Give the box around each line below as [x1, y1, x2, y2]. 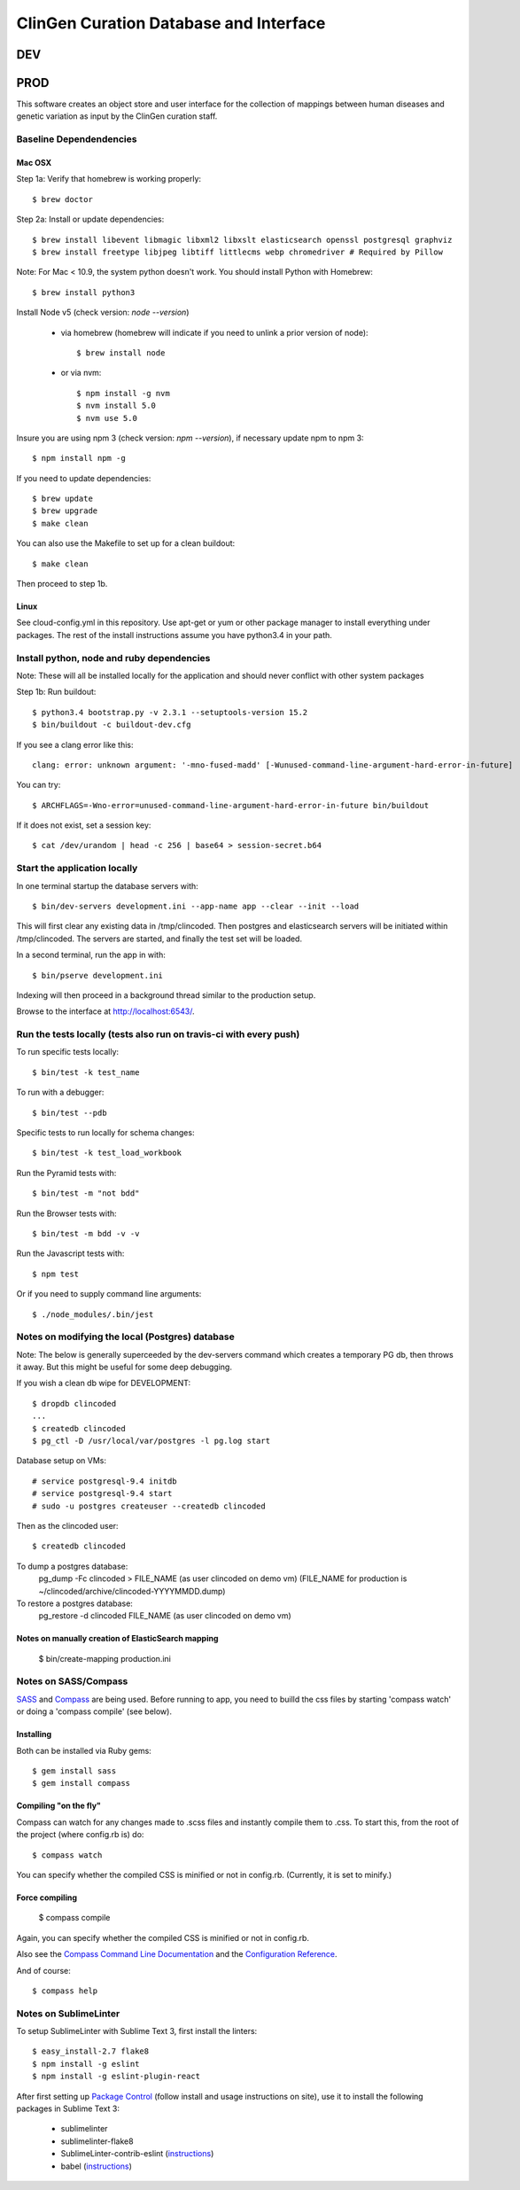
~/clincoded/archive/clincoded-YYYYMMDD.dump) [38, 1586, 226, 1596]
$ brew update [32, 494, 93, 504]
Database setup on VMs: [16, 1455, 106, 1466]
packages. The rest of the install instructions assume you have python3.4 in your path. [16, 629, 332, 640]
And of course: [16, 1965, 71, 1976]
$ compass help [32, 1985, 98, 1996]
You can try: [16, 780, 61, 791]
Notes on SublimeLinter [16, 2007, 120, 2020]
